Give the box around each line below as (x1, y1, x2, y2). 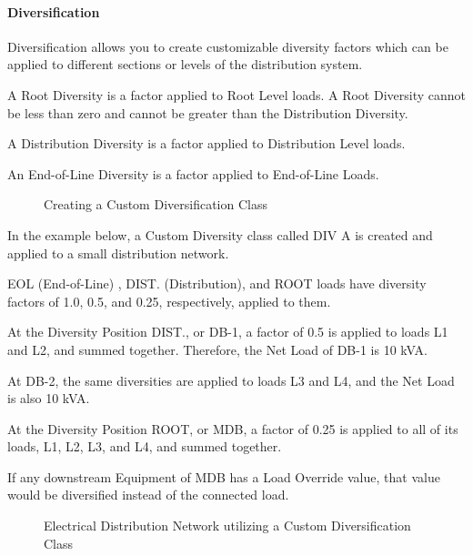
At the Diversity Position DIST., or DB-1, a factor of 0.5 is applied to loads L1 (7, 322, 448, 341)
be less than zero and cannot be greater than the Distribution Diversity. (7, 103, 408, 122)
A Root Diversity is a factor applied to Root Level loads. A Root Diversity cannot (7, 85, 467, 104)
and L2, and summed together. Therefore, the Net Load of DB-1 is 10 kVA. (7, 339, 428, 359)
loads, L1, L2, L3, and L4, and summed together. (7, 437, 282, 456)
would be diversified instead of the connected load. (7, 485, 289, 504)
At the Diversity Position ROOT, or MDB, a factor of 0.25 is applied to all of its (7, 419, 458, 438)
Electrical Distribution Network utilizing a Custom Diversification (44, 516, 411, 535)
